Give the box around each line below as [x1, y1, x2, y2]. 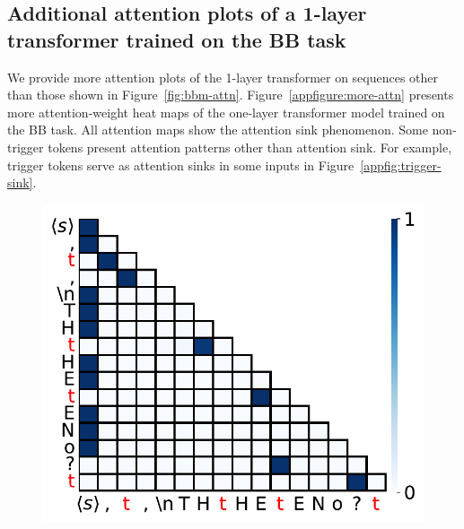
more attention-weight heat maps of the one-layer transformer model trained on [7, 102, 445, 121]
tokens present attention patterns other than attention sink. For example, [48, 137, 452, 156]
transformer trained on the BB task [7, 25, 346, 53]
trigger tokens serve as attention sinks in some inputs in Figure [7, 155, 355, 174]
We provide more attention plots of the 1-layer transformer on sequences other [7, 67, 439, 86]
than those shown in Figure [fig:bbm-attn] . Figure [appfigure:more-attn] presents [7, 85, 454, 104]
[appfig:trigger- [360, 155, 442, 174]
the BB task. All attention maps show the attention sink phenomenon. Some [7, 120, 428, 139]
